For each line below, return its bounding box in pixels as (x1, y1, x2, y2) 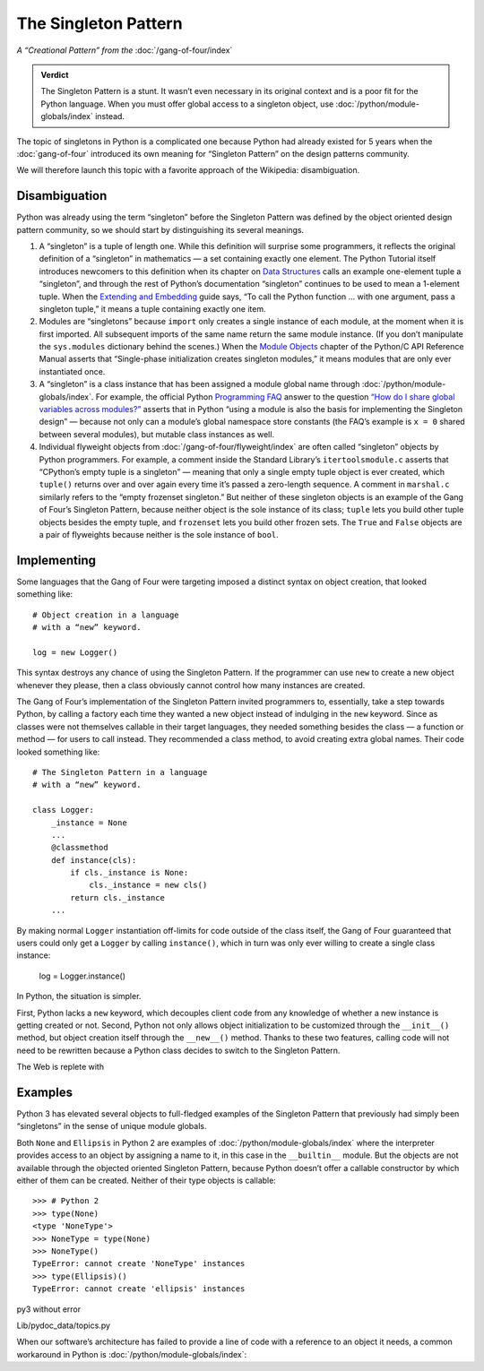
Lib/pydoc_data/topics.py (16, 1320, 111, 1331)
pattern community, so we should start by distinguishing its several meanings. (16, 224, 305, 235)
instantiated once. (39, 366, 106, 376)
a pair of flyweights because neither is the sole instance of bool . (39, 529, 280, 539)
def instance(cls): (50, 855, 137, 865)
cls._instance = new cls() (89, 880, 208, 891)
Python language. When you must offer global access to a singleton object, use (40, 99, 334, 109)
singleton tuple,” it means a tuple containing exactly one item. (39, 303, 266, 314)
